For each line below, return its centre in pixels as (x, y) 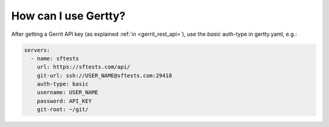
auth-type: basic (63, 84)
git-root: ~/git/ (63, 110)
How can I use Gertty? (69, 16)
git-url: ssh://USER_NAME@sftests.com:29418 (104, 75)
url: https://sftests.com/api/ (83, 67)
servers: (37, 50)
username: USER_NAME (68, 92)
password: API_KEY (64, 101)
